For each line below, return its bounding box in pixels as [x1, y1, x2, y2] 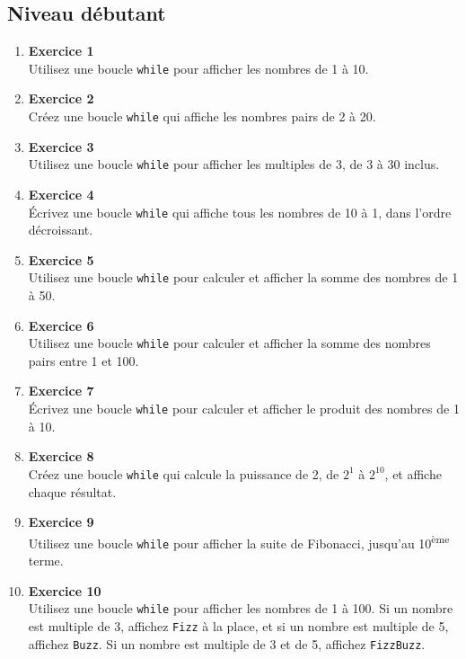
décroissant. [28, 220, 93, 239]
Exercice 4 [28, 184, 94, 203]
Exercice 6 [28, 316, 94, 334]
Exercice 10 [28, 581, 101, 600]
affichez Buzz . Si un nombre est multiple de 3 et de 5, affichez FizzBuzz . [28, 634, 426, 653]
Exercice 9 [28, 512, 94, 531]
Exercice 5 [28, 250, 94, 269]
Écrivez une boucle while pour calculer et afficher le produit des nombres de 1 [28, 399, 460, 418]
